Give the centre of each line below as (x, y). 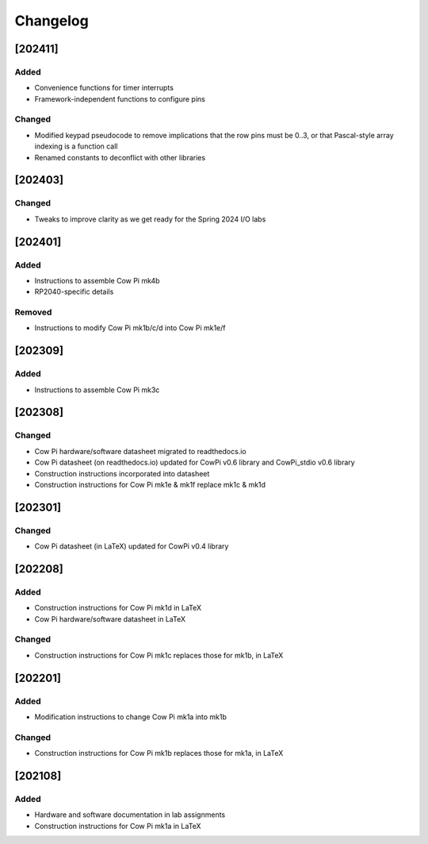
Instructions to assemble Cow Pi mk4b (97, 280)
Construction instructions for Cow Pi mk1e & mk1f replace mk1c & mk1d (150, 484)
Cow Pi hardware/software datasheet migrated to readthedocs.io (140, 451)
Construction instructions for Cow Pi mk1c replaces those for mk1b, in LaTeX (159, 655)
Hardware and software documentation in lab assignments (130, 815)
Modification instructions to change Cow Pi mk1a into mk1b (131, 717)
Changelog (52, 21)
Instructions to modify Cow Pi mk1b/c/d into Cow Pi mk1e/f (130, 328)
